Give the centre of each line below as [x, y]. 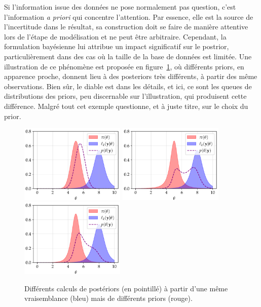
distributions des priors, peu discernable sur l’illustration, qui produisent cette [125, 96]
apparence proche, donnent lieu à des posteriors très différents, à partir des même [131, 76]
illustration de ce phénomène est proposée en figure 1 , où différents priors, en [124, 66]
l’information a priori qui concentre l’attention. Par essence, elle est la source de [129, 16]
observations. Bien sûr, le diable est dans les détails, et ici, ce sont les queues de [128, 86]
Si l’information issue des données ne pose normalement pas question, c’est [120, 7]
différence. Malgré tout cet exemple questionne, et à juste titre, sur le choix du [126, 106]
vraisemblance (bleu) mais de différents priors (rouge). [108, 298]
